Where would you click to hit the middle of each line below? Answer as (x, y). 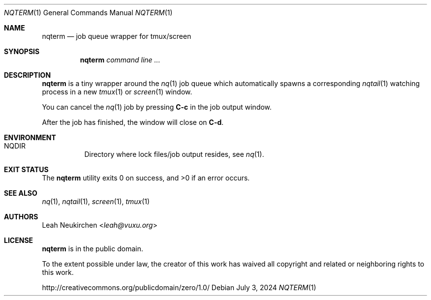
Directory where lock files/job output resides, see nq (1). (174, 154)
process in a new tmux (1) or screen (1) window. (117, 92)
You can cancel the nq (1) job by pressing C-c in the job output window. (157, 107)
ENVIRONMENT (30, 137)
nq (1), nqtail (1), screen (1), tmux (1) (96, 201)
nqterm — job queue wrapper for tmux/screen (117, 36)
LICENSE (19, 240)
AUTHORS (21, 217)
